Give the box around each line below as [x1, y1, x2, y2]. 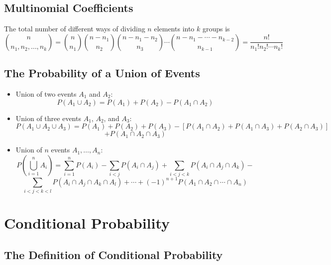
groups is [202, 23, 230, 34]
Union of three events [15, 113, 81, 123]
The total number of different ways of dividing [4, 23, 145, 34]
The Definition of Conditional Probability [4, 247, 223, 262]
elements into [154, 23, 195, 34]
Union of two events [15, 89, 77, 99]
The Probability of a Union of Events [4, 65, 200, 81]
